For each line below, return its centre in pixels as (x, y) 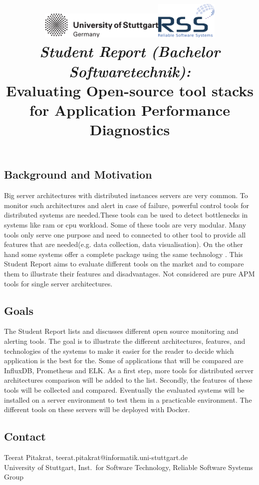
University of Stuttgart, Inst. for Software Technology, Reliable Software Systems (129, 467)
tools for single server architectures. (58, 283)
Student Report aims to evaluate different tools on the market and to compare (124, 264)
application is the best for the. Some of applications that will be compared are (124, 361)
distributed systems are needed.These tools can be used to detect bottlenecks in (126, 215)
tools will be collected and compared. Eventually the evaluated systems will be (124, 389)
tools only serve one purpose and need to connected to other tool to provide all (125, 234)
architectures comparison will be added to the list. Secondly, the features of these (128, 380)
